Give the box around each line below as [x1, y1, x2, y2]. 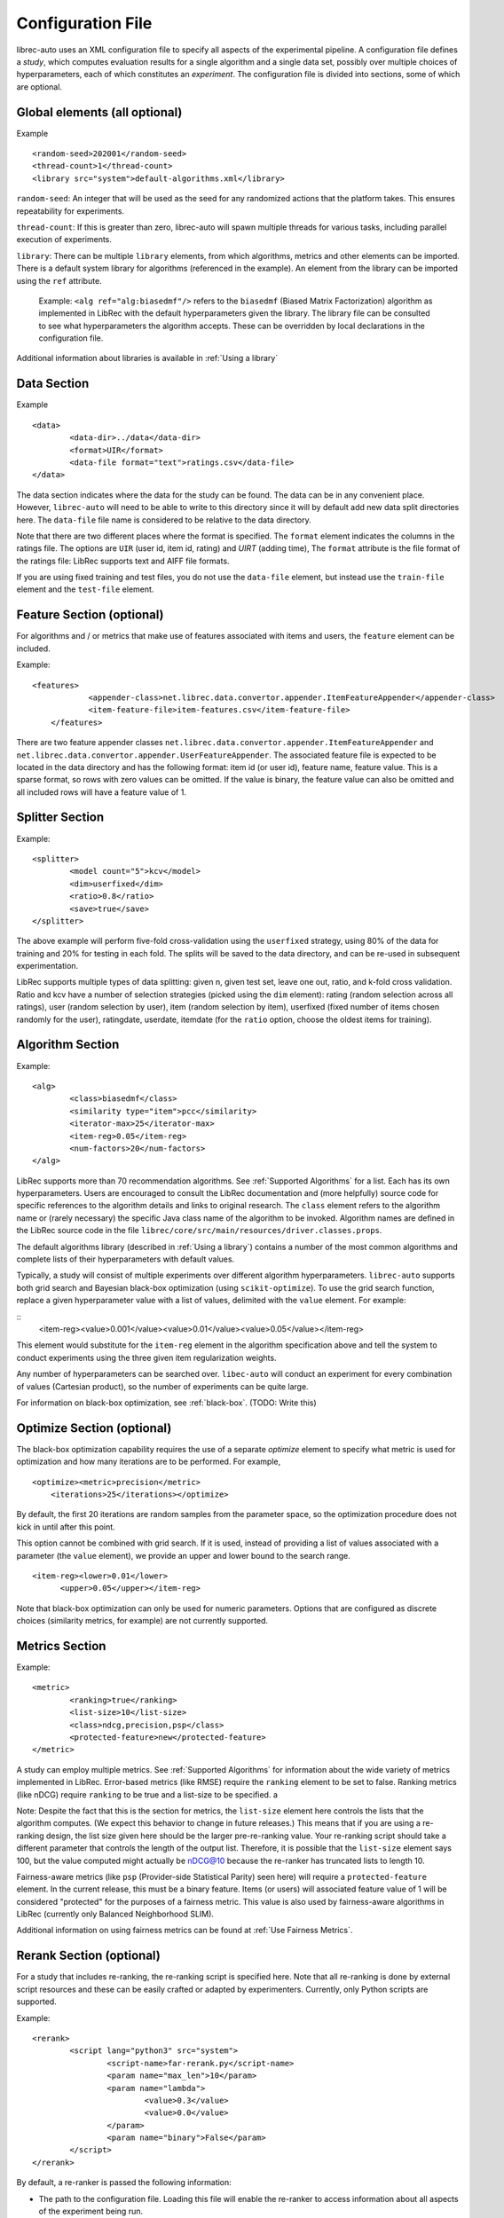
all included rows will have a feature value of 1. [16, 786, 186, 798]
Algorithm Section [16, 1037, 120, 1052]
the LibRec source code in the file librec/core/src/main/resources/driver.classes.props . [16, 1225, 382, 1236]
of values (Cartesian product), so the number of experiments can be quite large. [16, 1380, 310, 1392]
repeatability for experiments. [16, 205, 124, 216]
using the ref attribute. [16, 275, 102, 286]
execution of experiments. [16, 234, 113, 245]
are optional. [16, 81, 62, 92]
